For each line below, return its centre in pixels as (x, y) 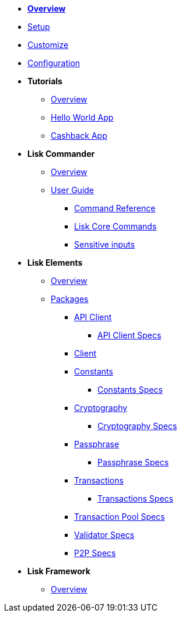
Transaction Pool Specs (120, 517)
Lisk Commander (61, 154)
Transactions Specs (135, 498)
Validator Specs (104, 535)
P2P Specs (95, 553)
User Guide (73, 190)
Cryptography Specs (137, 426)
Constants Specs (130, 390)
